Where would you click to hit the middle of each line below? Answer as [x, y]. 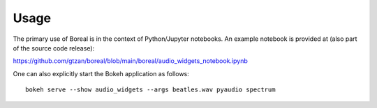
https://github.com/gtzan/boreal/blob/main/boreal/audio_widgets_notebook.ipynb [130, 61]
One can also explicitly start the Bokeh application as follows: [101, 73]
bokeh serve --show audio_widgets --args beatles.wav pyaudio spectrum [150, 90]
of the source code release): [54, 48]
